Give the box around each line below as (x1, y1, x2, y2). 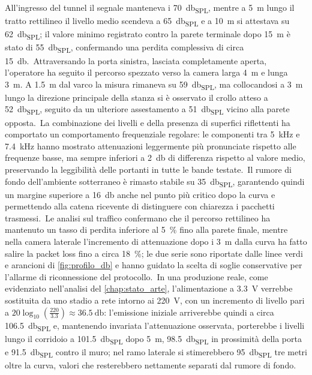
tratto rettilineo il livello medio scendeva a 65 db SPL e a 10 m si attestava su (5, 14, 290, 28)
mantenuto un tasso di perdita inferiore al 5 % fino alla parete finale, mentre (5, 223, 288, 236)
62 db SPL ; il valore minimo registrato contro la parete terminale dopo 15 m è (5, 28, 290, 42)
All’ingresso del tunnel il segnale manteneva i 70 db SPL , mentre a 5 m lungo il (5, 1, 295, 15)
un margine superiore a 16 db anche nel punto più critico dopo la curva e (5, 188, 275, 200)
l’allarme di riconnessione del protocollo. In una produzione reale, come (5, 270, 268, 283)
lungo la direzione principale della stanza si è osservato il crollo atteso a (5, 91, 268, 103)
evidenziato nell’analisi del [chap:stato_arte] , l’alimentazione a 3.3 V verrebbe (5, 282, 293, 295)
